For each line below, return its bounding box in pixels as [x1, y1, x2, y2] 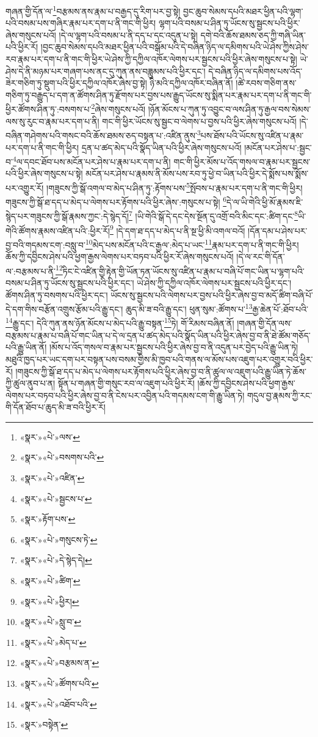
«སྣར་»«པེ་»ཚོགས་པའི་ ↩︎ [20, 677, 99, 689]
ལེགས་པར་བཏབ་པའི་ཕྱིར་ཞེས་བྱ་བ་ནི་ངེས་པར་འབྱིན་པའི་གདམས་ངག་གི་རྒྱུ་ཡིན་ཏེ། [5, 388, 245, 401]
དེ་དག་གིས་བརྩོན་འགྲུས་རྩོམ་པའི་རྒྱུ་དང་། [5, 302, 123, 315]
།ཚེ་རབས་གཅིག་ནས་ [236, 76, 297, 89]
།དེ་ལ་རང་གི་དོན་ [236, 250, 285, 263]
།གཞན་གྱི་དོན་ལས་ [237, 317, 292, 330]
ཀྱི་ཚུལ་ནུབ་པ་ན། [5, 377, 56, 390]
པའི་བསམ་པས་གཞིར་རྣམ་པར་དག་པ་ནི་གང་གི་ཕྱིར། [5, 17, 156, 29]
